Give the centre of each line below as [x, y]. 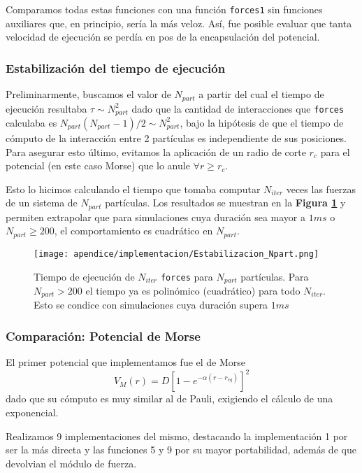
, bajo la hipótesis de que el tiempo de [262, 122]
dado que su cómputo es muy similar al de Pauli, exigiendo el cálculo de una [169, 398]
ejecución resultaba [46, 108]
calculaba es [31, 122]
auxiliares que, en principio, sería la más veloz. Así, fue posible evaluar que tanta [179, 23]
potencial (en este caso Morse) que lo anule [98, 165]
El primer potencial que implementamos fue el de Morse [126, 362]
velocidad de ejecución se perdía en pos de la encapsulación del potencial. [163, 37]
